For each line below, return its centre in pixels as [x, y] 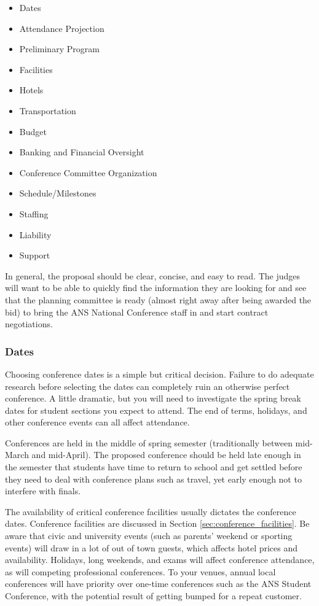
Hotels [31, 90]
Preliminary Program [59, 49]
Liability [35, 234]
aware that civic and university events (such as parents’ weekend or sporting [149, 536]
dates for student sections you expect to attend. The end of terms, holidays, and [156, 410]
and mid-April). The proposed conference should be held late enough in [166, 455]
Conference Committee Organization [88, 172]
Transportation [48, 110]
